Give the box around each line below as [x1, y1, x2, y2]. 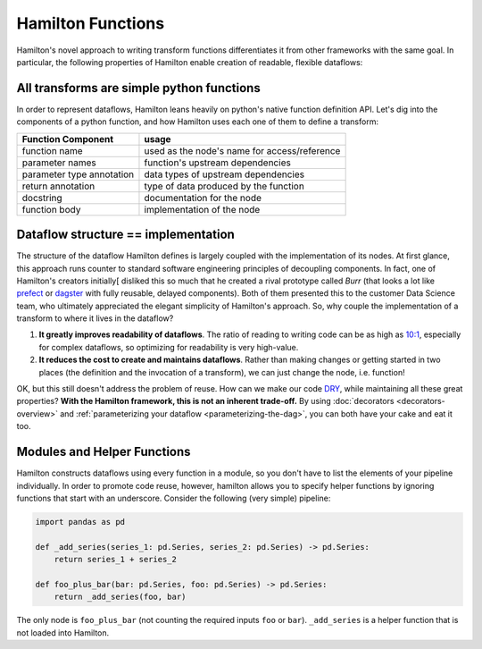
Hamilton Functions [16, 13, 165, 33]
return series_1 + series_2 [54, 554, 178, 565]
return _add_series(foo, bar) [54, 592, 187, 603]
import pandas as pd [35, 517, 125, 527]
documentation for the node [144, 191, 262, 204]
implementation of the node [144, 203, 261, 215]
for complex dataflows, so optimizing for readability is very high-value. [38, 341, 299, 352]
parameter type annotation [21, 168, 135, 181]
